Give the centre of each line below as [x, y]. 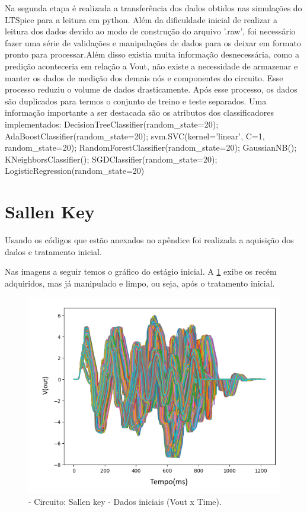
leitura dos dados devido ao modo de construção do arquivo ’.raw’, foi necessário [150, 31]
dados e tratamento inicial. [53, 251]
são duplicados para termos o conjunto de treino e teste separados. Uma [136, 101]
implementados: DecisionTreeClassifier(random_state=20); [112, 124]
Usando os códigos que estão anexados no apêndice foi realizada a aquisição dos [149, 240]
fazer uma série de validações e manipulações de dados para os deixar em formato [153, 42]
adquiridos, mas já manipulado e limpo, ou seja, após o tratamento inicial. [140, 283]
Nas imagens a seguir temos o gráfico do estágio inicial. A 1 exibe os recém [141, 271]
